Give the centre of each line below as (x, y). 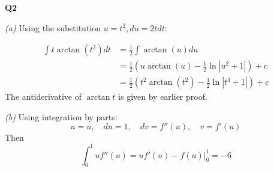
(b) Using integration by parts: (61, 116)
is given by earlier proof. (163, 97)
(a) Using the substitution (53, 27)
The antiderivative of (43, 97)
